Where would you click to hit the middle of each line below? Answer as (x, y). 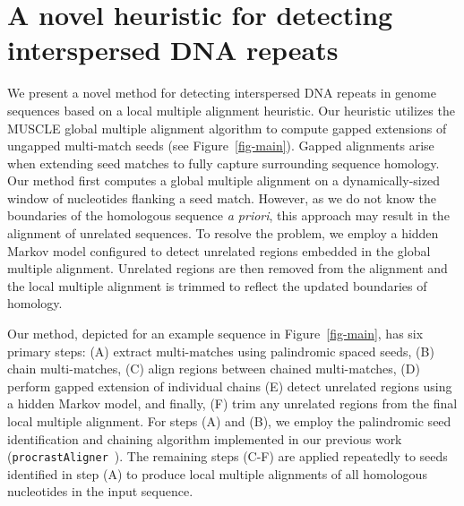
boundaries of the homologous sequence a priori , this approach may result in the (228, 215)
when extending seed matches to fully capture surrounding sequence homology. (223, 163)
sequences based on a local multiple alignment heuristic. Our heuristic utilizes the (231, 110)
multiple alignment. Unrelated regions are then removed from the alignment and (228, 268)
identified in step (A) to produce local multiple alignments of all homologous (217, 473)
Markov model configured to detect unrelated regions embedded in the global (219, 250)
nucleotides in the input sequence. (100, 491)
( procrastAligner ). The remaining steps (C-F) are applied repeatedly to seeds (228, 456)
